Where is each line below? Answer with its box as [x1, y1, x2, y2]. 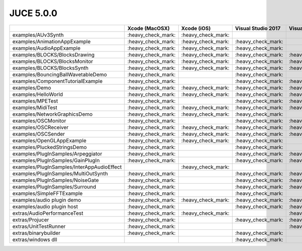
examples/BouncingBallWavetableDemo [12, 71, 107, 78]
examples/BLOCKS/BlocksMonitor [12, 58, 93, 65]
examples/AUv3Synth [12, 31, 64, 38]
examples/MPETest [12, 97, 58, 104]
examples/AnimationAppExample [12, 38, 91, 45]
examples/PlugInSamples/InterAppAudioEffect [12, 163, 122, 171]
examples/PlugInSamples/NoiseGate [12, 177, 99, 184]
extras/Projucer [12, 216, 49, 223]
